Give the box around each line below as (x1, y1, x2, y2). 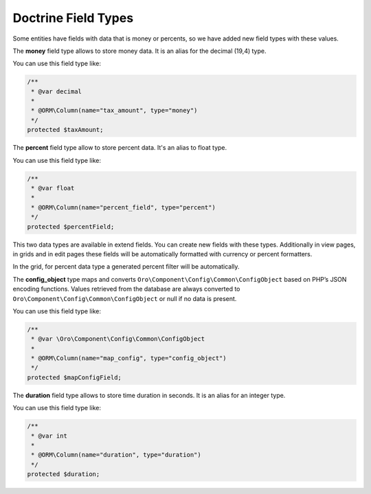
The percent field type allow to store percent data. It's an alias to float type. (12, 144, 227, 152)
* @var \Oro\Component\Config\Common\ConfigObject (31, 335, 205, 343)
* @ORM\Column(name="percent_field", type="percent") (31, 203, 216, 211)
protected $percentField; (27, 223, 115, 230)
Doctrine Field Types (12, 10, 134, 25)
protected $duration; (27, 471, 100, 478)
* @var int (31, 431, 68, 440)
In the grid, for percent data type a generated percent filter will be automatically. (12, 262, 240, 271)
